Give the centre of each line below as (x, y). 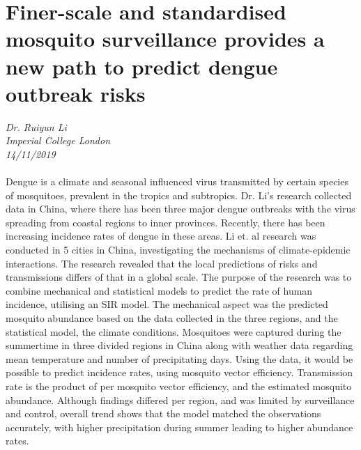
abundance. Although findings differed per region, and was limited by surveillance (180, 399)
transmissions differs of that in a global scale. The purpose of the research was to (179, 277)
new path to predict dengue (142, 66)
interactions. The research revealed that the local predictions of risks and (162, 263)
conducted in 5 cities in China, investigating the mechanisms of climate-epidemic (178, 250)
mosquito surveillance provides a (165, 39)
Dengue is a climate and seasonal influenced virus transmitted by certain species (177, 181)
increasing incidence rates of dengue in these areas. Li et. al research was (161, 236)
